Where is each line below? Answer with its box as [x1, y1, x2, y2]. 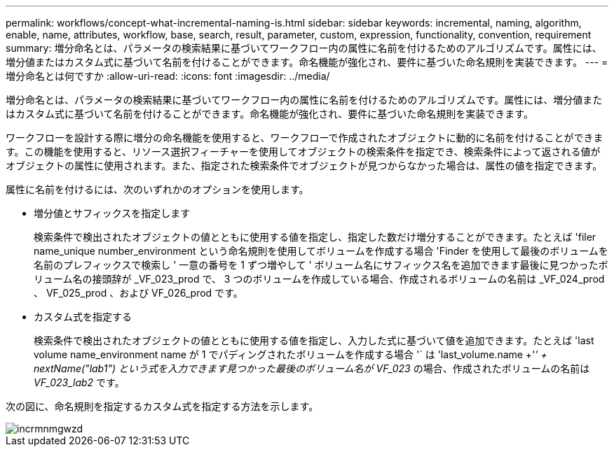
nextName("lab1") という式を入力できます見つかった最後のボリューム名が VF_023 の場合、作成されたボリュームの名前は [34, 362, 590, 374]
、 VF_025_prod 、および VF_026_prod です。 [34, 287, 243, 299]
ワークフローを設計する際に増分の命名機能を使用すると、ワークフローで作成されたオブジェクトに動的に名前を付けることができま [6, 132, 603, 143]
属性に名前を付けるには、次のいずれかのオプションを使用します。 [6, 183, 309, 195]
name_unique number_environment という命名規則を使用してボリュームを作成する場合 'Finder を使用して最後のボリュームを [34, 245, 608, 257]
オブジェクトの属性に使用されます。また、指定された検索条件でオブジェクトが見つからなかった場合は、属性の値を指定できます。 [6, 160, 603, 171]
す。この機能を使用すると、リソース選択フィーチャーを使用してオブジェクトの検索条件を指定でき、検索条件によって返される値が [6, 146, 601, 157]
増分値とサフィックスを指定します [34, 207, 191, 219]
